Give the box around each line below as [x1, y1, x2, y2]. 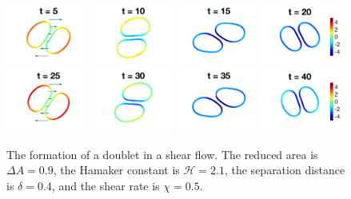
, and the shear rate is [51, 177, 160, 193]
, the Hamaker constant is [53, 161, 180, 178]
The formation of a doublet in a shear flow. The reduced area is [6, 145, 318, 162]
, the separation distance [224, 161, 345, 178]
